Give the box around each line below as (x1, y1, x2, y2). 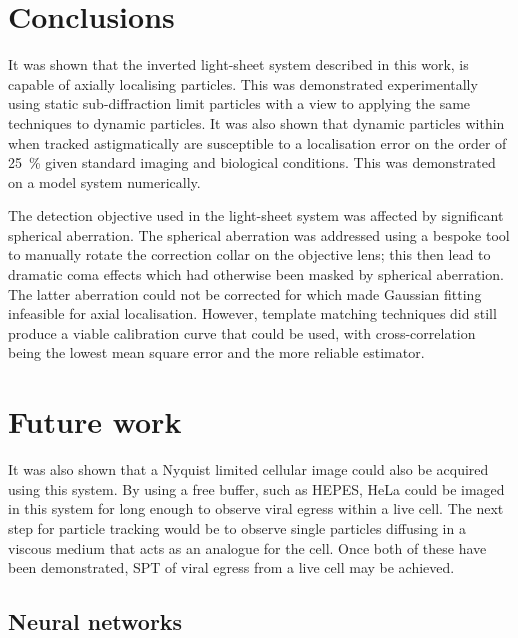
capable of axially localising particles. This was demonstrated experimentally (8, 73, 478, 94)
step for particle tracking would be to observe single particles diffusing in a (8, 517, 466, 538)
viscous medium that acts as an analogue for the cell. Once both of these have (8, 537, 487, 558)
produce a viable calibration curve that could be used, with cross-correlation (8, 322, 476, 343)
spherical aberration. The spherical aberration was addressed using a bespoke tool (8, 224, 510, 245)
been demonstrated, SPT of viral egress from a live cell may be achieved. (8, 557, 455, 578)
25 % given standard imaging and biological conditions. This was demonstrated (8, 152, 496, 173)
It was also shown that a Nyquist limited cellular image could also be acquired (8, 459, 489, 480)
